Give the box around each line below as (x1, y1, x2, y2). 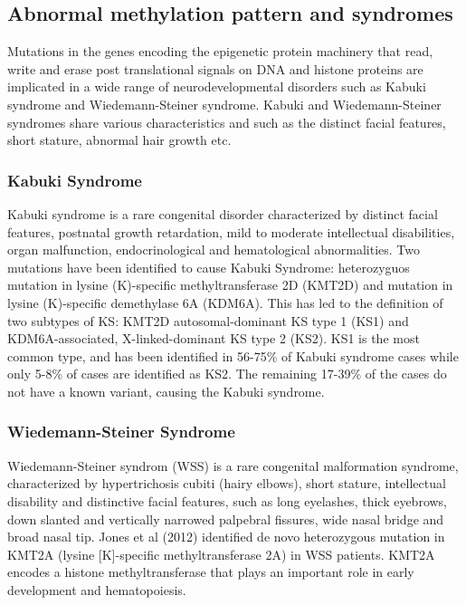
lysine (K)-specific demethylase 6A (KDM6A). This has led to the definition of (7, 293, 443, 312)
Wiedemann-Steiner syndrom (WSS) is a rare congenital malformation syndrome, (7, 456, 459, 475)
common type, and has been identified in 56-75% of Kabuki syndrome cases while (7, 346, 459, 365)
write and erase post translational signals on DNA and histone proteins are (7, 59, 423, 78)
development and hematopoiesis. (7, 580, 186, 599)
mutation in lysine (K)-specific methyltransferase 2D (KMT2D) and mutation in (7, 275, 453, 294)
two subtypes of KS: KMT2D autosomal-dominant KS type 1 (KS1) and (7, 311, 409, 330)
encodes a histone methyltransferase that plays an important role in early (7, 562, 414, 581)
